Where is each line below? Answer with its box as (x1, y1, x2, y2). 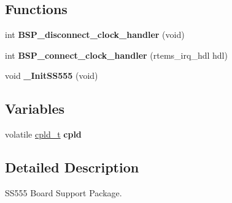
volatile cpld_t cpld (5, 128, 82, 141)
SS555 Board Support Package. (5, 186, 122, 199)
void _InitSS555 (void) (5, 69, 98, 82)
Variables (5, 99, 65, 118)
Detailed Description (5, 158, 139, 177)
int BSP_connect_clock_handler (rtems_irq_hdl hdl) (5, 48, 228, 61)
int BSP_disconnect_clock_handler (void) (5, 28, 185, 41)
